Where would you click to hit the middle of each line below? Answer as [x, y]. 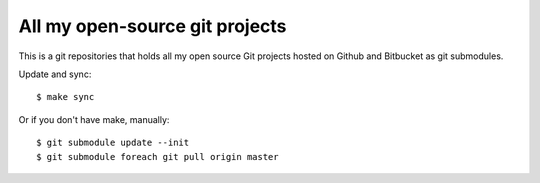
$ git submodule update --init [113, 143]
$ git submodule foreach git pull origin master [157, 156]
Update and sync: [55, 74]
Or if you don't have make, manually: [94, 119]
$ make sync [65, 97]
